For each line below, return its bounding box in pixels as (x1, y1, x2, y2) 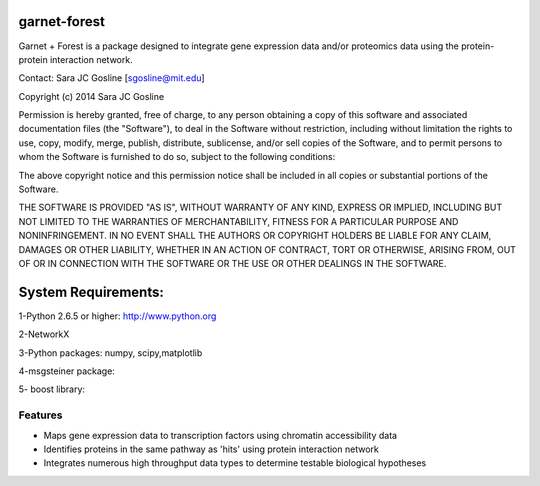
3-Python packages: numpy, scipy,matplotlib (18, 346, 203, 359)
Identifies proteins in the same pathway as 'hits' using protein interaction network (43, 443, 379, 455)
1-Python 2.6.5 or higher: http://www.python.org (18, 310, 217, 322)
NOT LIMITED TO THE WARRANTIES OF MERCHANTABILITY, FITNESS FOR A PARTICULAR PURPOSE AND (18, 215, 459, 227)
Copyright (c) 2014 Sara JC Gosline (18, 90, 165, 102)
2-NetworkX (18, 328, 70, 340)
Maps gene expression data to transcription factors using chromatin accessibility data (43, 429, 398, 441)
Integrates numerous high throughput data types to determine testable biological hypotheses (43, 457, 427, 469)
